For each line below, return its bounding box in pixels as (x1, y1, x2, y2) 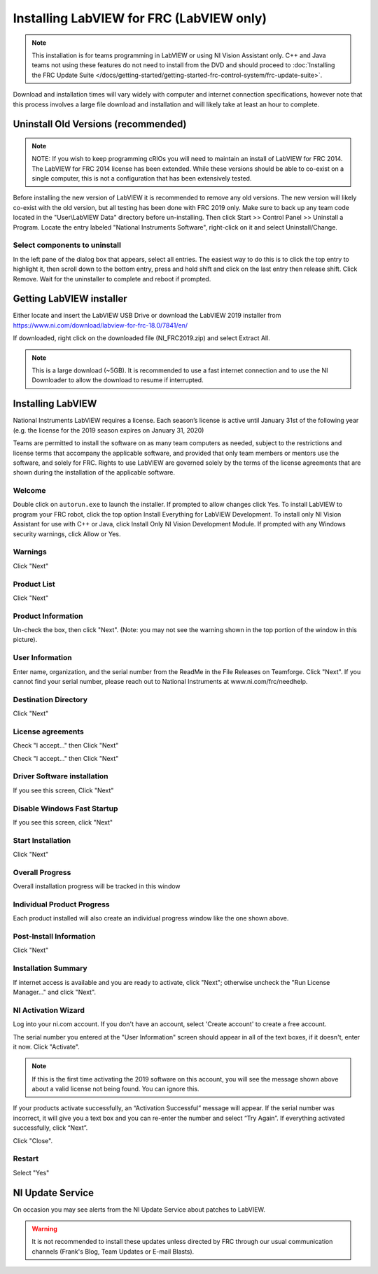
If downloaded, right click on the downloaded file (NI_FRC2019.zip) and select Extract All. (13, 334, 271, 342)
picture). (13, 636, 38, 644)
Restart (13, 1154, 38, 1163)
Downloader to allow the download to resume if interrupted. (31, 376, 204, 384)
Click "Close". (13, 1136, 52, 1144)
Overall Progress (13, 867, 71, 877)
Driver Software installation (13, 771, 108, 781)
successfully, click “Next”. (13, 1123, 88, 1132)
